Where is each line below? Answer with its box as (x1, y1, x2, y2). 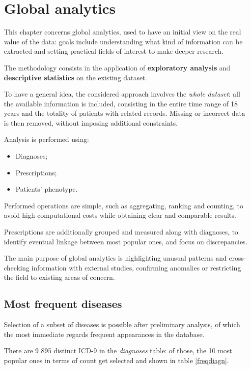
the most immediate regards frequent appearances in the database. (4, 329, 205, 339)
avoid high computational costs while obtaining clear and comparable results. (4, 210, 236, 220)
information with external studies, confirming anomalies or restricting (31, 262, 241, 272)
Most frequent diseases (4, 296, 122, 311)
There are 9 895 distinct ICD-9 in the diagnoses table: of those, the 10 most (4, 345, 232, 356)
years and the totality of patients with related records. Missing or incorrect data (4, 108, 246, 118)
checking (4, 262, 29, 272)
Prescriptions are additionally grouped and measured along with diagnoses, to (4, 227, 238, 237)
